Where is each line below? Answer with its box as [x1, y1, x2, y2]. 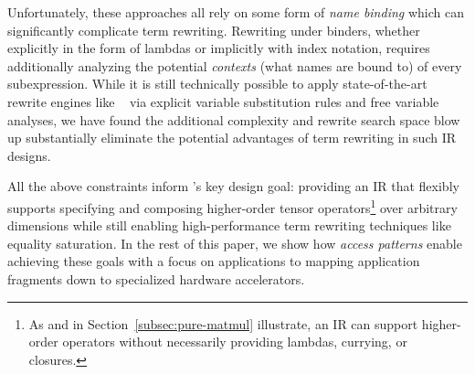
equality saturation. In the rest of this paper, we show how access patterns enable [7, 233, 462, 252]
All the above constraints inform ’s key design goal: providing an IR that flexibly [7, 176, 459, 196]
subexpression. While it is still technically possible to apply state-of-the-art [7, 74, 427, 93]
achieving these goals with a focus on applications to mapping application [7, 251, 420, 271]
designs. [7, 145, 51, 165]
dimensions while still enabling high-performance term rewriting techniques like [7, 216, 451, 235]
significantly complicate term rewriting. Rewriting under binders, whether [7, 20, 420, 39]
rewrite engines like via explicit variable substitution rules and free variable [7, 91, 439, 111]
